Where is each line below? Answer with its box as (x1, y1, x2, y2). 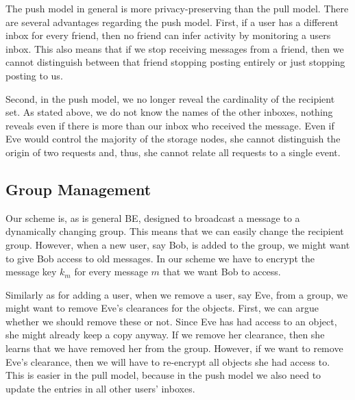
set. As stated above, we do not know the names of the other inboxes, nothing (5, 105, 333, 119)
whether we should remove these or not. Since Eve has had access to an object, (5, 314, 337, 328)
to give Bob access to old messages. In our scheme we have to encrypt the (5, 251, 315, 265)
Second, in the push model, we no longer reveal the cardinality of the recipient (5, 91, 335, 105)
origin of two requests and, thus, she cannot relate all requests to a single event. (5, 145, 341, 159)
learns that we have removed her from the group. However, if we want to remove (5, 341, 343, 355)
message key (5, 264, 57, 279)
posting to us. (5, 68, 63, 82)
